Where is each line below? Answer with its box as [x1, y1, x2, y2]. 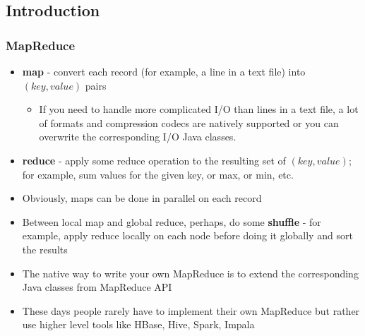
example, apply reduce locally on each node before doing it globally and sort [22, 228, 353, 243]
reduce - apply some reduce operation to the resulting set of [22, 152, 286, 167]
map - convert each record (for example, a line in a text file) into [22, 64, 306, 78]
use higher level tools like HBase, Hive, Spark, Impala [22, 317, 255, 332]
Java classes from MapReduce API [22, 280, 172, 294]
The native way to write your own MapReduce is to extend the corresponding [22, 265, 359, 280]
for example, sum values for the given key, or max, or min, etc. [22, 167, 294, 181]
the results [22, 241, 68, 256]
